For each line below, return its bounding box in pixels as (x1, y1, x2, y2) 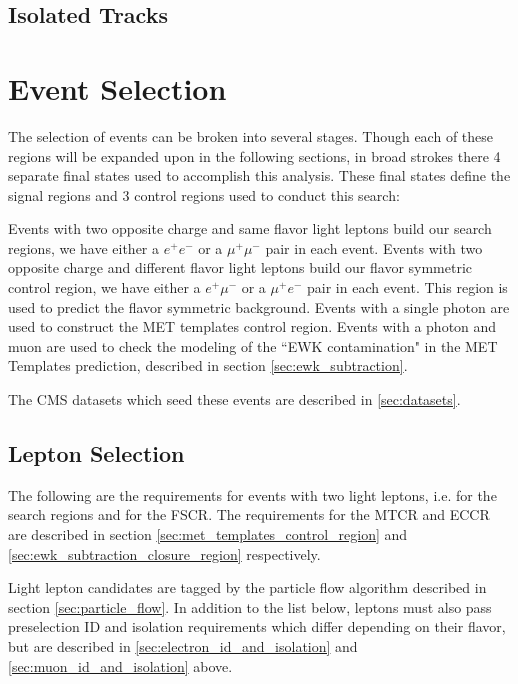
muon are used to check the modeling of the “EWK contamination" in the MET (8, 335, 498, 356)
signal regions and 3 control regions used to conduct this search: (8, 184, 400, 205)
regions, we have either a (8, 237, 160, 258)
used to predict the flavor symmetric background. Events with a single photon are (8, 296, 510, 317)
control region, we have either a (8, 277, 201, 298)
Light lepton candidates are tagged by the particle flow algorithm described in (8, 577, 487, 598)
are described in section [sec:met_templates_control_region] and (8, 524, 408, 545)
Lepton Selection (8, 438, 185, 469)
